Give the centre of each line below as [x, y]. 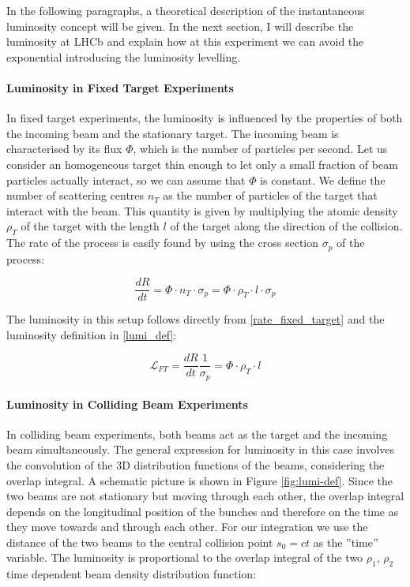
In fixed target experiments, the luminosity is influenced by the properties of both [205, 118]
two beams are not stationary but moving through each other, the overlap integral [205, 496]
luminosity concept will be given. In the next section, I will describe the [180, 26]
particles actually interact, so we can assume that [126, 179]
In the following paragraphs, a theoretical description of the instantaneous [186, 10]
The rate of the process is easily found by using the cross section [163, 243]
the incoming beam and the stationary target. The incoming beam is [173, 133]
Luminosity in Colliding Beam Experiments [127, 404]
